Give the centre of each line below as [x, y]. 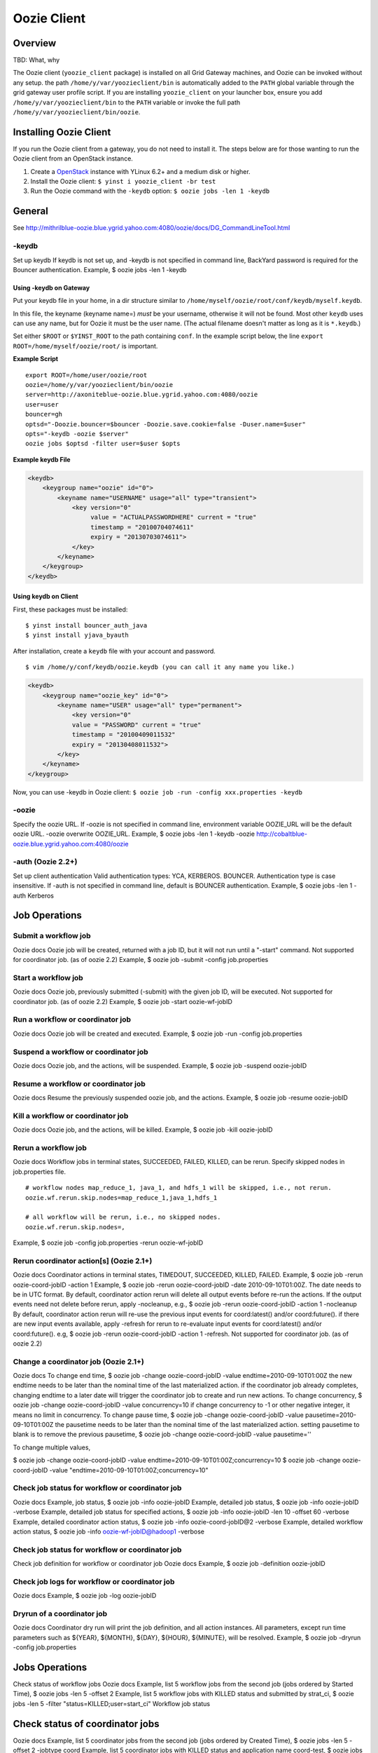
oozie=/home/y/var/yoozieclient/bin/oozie [99, 385]
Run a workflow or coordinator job [72, 1020]
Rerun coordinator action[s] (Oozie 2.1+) [83, 1261]
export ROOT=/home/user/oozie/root [86, 375]
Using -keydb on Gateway [51, 287]
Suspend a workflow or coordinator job [80, 1052]
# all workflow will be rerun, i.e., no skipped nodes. [123, 1217]
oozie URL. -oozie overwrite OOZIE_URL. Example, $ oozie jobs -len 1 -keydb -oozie [134, 834]
